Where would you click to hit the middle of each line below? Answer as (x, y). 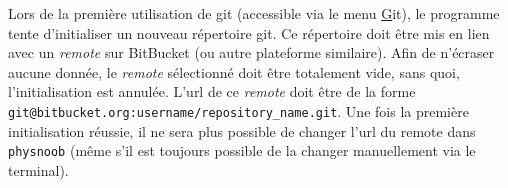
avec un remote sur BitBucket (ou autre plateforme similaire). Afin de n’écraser (251, 52)
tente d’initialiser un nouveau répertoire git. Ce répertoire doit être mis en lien (249, 32)
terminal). (38, 169)
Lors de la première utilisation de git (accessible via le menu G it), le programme (254, 13)
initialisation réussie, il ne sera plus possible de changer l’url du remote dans (242, 130)
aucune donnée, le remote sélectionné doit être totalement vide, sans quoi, (234, 71)
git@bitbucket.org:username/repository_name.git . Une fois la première (238, 110)
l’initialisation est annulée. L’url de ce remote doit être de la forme (212, 91)
